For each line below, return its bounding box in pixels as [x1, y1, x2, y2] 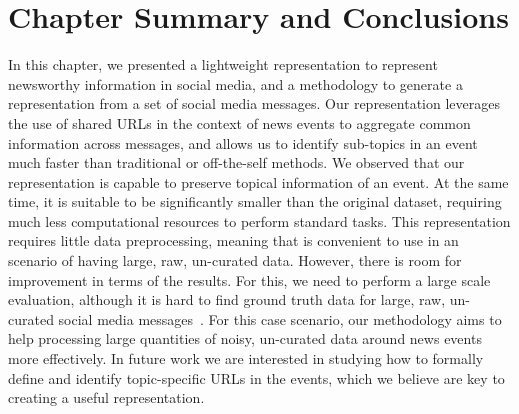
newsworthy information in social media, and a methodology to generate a [8, 73, 463, 94]
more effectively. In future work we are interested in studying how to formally [8, 348, 484, 369]
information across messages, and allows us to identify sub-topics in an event [8, 132, 478, 153]
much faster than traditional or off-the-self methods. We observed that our [8, 152, 465, 173]
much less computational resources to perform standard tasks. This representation [8, 210, 511, 231]
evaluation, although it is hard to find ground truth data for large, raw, [8, 289, 446, 310]
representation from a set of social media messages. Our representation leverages [8, 93, 500, 114]
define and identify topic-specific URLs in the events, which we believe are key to [8, 367, 505, 388]
